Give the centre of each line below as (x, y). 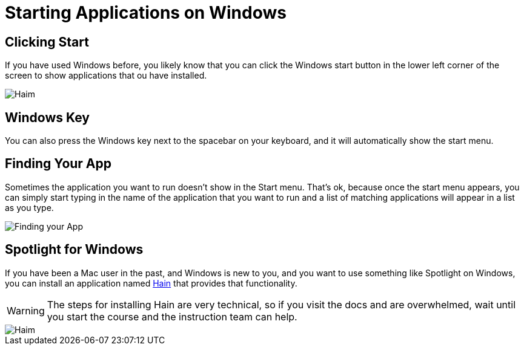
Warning (26, 310)
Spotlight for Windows (74, 250)
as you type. (29, 207)
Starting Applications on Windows (146, 13)
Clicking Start (47, 42)
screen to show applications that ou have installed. (106, 76)
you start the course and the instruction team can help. (172, 316)
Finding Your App (58, 164)
